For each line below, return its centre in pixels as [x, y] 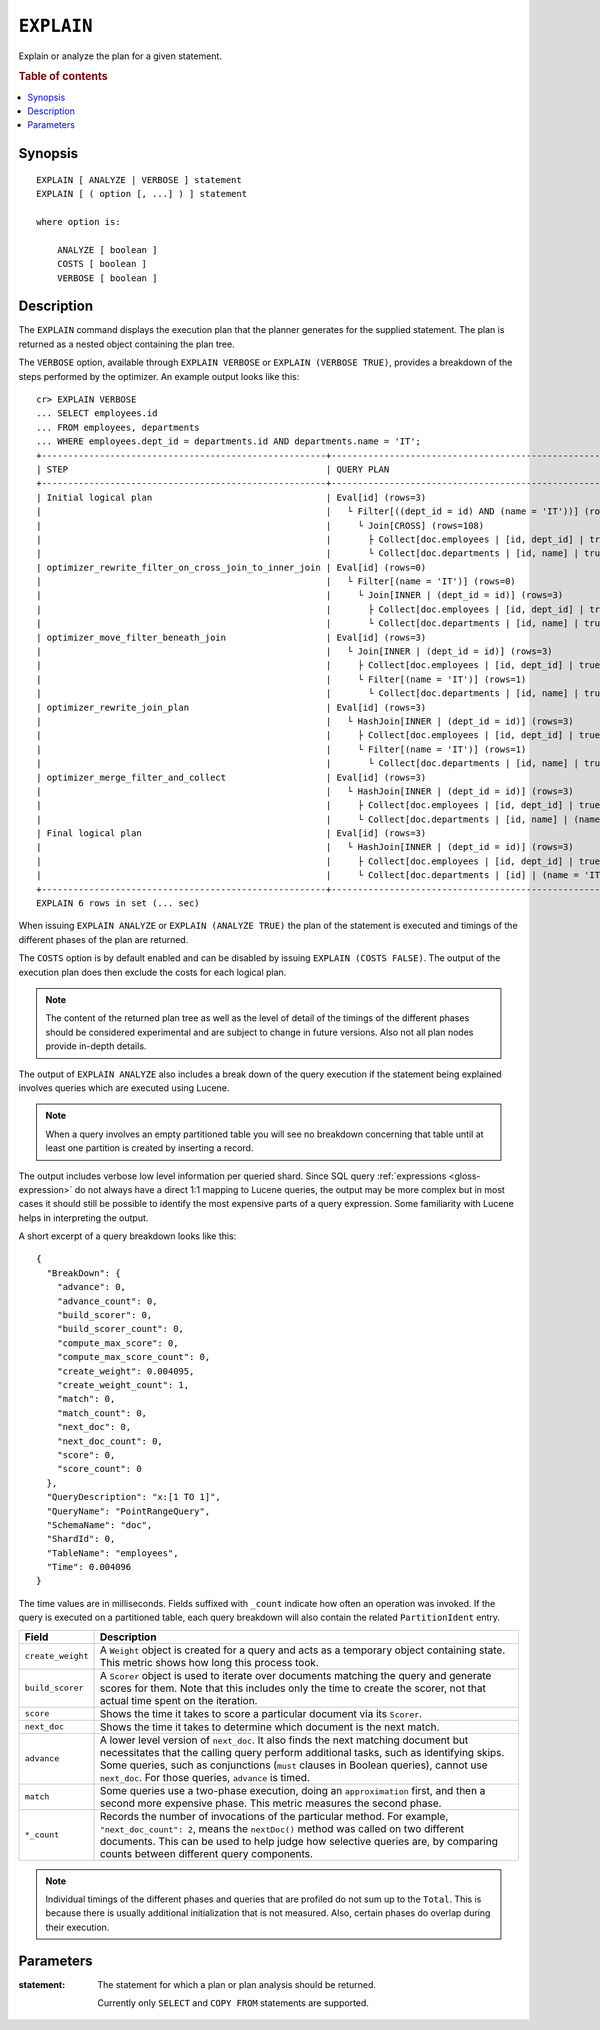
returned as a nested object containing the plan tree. [126, 344]
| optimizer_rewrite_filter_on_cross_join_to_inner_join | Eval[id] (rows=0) [231, 567]
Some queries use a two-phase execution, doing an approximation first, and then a [292, 1790]
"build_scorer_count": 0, [120, 1329]
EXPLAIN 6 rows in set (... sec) [118, 903]
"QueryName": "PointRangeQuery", [128, 1511]
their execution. [77, 1927]
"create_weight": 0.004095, [125, 1371]
